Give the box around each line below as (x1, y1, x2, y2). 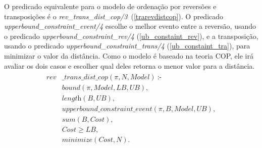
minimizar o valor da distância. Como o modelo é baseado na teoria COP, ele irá (4, 50, 253, 61)
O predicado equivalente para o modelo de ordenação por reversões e (4, 1, 217, 11)
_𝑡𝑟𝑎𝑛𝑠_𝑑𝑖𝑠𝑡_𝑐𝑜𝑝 (62, 74, 108, 81)
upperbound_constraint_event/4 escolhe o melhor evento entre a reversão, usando (4, 21, 256, 31)
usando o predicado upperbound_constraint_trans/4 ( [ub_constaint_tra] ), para (4, 40, 250, 51)
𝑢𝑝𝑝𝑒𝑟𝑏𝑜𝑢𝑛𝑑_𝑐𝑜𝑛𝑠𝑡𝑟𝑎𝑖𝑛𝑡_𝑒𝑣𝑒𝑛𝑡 (62, 106, 152, 113)
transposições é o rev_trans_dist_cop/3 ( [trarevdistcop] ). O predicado (4, 11, 224, 21)
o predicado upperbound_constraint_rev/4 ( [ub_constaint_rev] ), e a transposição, (4, 30, 258, 41)
